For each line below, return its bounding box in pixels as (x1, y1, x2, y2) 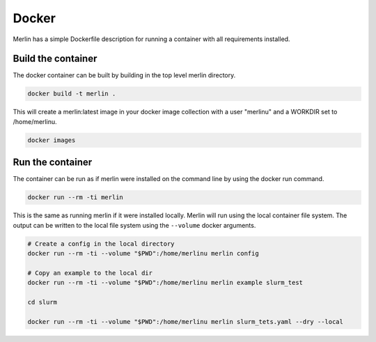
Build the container (13, 53, 97, 65)
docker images (27, 136, 76, 144)
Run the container (13, 157, 93, 169)
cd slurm (27, 298, 58, 306)
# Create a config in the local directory (27, 240, 175, 247)
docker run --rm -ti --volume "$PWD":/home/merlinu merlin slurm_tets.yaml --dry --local (27, 318, 344, 325)
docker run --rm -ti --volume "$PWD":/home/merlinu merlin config (27, 249, 259, 258)
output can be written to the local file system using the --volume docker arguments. (13, 221, 256, 229)
